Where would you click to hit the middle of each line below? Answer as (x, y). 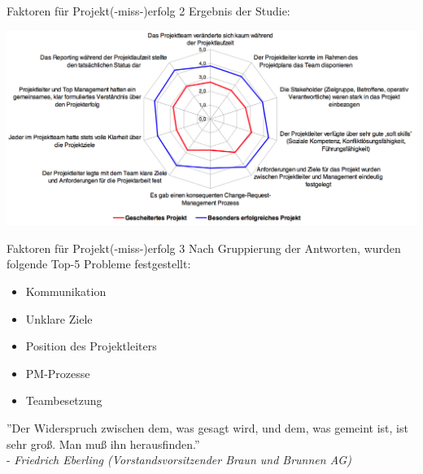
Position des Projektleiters (91, 346)
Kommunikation (66, 291)
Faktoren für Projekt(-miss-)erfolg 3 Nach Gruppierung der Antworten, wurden (204, 248)
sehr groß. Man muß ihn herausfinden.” (103, 444)
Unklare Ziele (59, 318)
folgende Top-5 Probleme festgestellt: (99, 264)
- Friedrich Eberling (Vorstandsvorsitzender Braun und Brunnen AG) (179, 460)
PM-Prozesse (58, 373)
